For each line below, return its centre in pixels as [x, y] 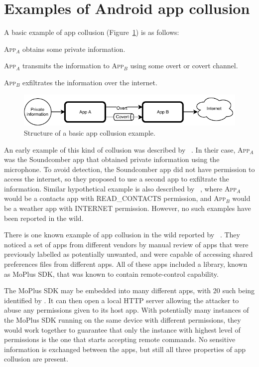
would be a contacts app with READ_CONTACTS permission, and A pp [115, 198]
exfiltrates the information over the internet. [90, 82]
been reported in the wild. [44, 218]
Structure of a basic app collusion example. [90, 132]
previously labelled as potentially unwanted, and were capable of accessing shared [129, 254]
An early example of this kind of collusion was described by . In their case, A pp [127, 149]
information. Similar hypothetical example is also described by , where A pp [121, 188]
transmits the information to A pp [73, 66]
